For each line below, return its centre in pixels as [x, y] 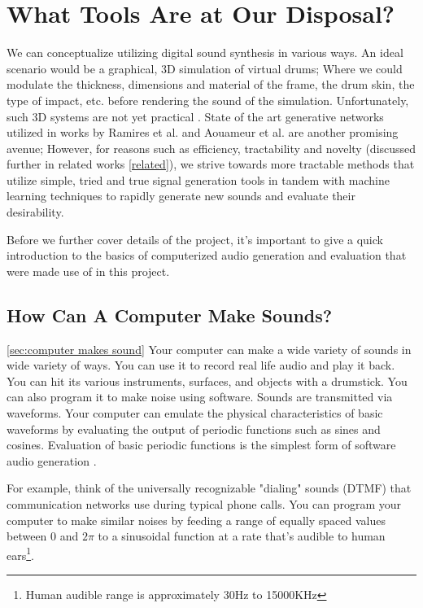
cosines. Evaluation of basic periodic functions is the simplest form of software [201, 445]
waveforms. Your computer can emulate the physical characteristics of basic [195, 413]
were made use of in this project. [88, 271]
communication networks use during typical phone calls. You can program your [204, 503]
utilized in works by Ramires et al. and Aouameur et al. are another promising [203, 132]
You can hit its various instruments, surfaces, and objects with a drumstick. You [207, 381]
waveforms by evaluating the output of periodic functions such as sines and [194, 429]
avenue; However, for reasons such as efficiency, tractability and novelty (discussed [211, 148]
